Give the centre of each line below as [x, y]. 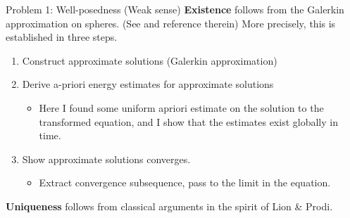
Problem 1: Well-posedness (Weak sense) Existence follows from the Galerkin [175, 9]
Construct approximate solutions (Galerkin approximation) [150, 60]
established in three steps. [62, 37]
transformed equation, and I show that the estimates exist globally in [188, 121]
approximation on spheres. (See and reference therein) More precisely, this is [171, 23]
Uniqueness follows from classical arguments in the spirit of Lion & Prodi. [169, 206]
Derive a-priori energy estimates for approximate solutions [148, 84]
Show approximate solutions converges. [106, 159]
